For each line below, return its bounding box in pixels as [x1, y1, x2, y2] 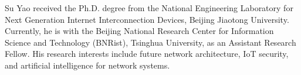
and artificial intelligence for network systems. [5, 59, 170, 71]
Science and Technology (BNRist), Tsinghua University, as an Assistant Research [5, 36, 296, 48]
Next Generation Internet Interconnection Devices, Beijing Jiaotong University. [5, 13, 289, 25]
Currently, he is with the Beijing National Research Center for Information [5, 25, 274, 37]
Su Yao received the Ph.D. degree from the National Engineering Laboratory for [5, 2, 293, 13]
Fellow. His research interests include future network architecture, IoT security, [5, 47, 289, 60]
